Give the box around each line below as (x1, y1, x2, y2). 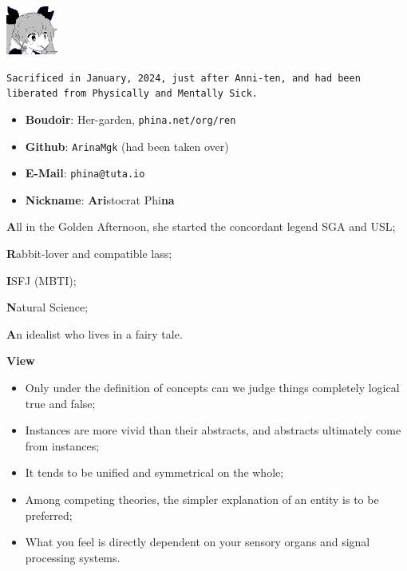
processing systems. (25, 549, 121, 565)
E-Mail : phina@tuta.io (25, 165, 145, 181)
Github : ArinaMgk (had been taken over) (25, 137, 229, 154)
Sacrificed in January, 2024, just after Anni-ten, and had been (6, 72, 361, 84)
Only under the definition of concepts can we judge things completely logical (25, 379, 400, 396)
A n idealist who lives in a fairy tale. (6, 325, 183, 342)
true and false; (25, 395, 96, 411)
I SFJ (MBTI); (6, 272, 77, 288)
